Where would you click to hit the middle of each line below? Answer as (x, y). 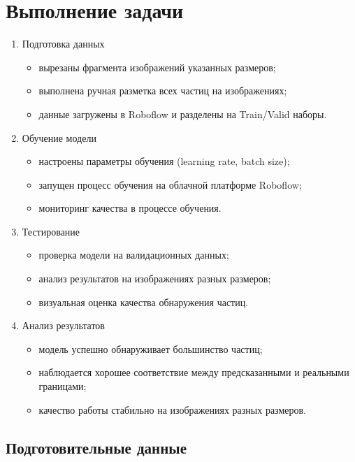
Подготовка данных (63, 44)
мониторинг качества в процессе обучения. (130, 208)
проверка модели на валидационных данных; (134, 255)
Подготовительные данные (96, 447)
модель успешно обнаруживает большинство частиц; (151, 348)
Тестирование (51, 231)
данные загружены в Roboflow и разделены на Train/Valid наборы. (183, 114)
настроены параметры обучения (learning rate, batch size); (164, 161)
